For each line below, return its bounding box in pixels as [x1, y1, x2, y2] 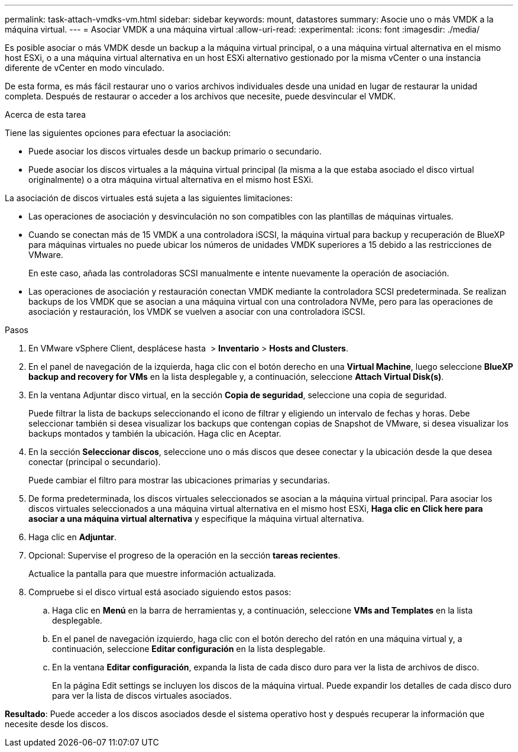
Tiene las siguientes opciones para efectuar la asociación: [5, 128, 231, 138]
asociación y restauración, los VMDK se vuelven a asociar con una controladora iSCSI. [28, 306, 365, 317]
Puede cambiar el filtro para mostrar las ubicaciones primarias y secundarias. [28, 475, 330, 485]
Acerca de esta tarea [5, 109, 86, 120]
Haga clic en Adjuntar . [28, 532, 117, 542]
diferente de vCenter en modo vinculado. [5, 63, 164, 73]
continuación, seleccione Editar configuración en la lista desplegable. [52, 644, 326, 654]
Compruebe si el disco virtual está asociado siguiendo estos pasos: [28, 587, 292, 597]
